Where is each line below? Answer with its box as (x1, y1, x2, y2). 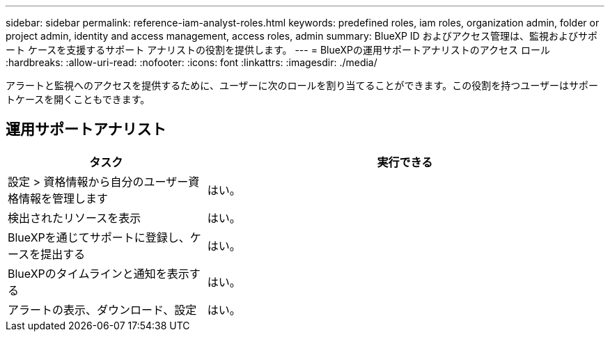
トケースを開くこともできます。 (6, 93, 150, 105)
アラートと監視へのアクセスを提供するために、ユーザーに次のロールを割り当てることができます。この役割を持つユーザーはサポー (6, 79, 598, 91)
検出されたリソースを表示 (8, 210, 141, 225)
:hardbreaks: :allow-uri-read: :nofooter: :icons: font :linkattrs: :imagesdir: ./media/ (6, 56, 377, 68)
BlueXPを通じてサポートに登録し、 (8, 230, 190, 244)
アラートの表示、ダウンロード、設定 (8, 302, 197, 317)
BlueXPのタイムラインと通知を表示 (8, 266, 189, 281)
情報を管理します (19, 191, 109, 205)
